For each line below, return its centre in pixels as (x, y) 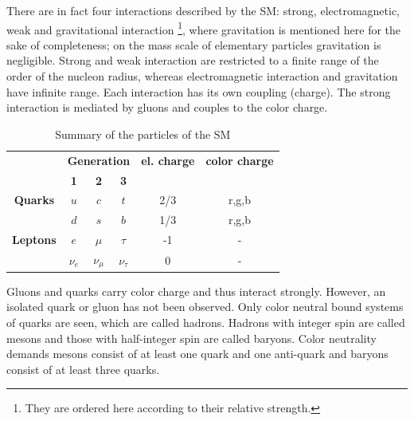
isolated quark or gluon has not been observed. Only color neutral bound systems (205, 307)
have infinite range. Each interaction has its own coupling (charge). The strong (199, 91)
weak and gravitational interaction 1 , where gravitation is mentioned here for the (204, 28)
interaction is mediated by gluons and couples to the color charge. (167, 107)
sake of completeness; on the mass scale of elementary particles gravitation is (194, 44)
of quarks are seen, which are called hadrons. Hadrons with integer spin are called (206, 323)
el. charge (168, 160)
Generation (99, 160)
